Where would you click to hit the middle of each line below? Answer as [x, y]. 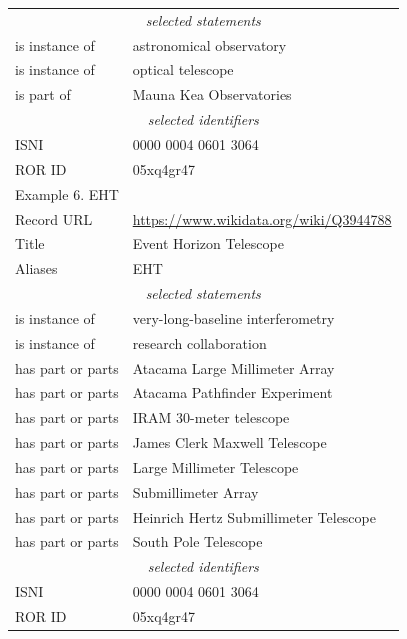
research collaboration [199, 342]
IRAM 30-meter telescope [211, 417]
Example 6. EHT [67, 193]
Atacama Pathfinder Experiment [232, 392]
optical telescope [183, 69]
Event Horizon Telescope [208, 243]
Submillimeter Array [195, 491]
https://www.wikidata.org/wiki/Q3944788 [262, 218]
